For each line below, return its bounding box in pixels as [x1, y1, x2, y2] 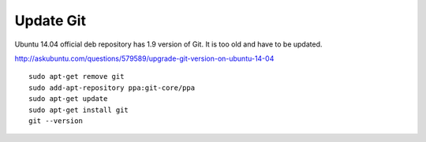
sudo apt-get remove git [28, 72, 125, 81]
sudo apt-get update [28, 95, 108, 103]
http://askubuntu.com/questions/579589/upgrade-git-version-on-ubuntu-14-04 [14, 54, 275, 63]
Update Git [14, 12, 87, 29]
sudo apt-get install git [28, 105, 129, 114]
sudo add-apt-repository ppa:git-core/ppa [28, 83, 196, 92]
